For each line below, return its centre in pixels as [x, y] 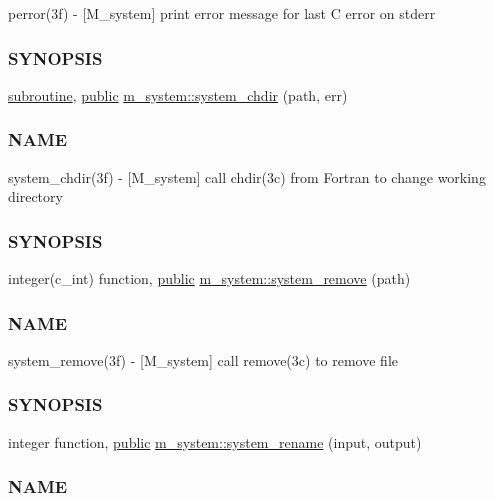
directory [35, 196]
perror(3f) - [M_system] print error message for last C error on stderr [222, 13]
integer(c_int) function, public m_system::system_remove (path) [209, 278]
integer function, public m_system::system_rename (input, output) [215, 441]
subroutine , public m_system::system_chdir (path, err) [178, 94]
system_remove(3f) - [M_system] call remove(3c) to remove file [203, 359]
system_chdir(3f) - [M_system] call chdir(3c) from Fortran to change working [247, 176]
